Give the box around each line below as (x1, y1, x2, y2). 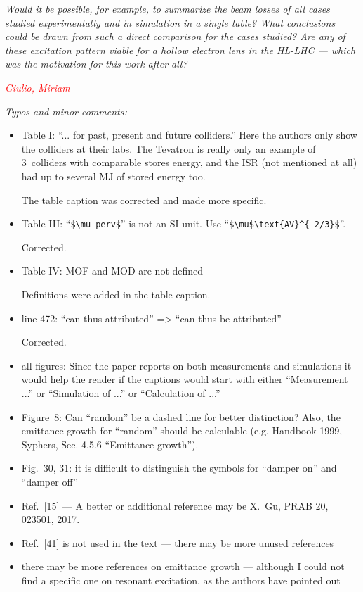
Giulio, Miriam (5, 80, 70, 94)
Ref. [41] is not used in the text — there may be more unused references (21, 535, 334, 550)
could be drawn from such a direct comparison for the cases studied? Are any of (5, 29, 345, 44)
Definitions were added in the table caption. (21, 286, 211, 301)
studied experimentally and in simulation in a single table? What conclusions (5, 15, 336, 30)
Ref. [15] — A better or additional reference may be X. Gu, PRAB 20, (21, 498, 329, 512)
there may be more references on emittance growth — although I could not (21, 559, 345, 574)
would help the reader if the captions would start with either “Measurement (21, 372, 348, 386)
